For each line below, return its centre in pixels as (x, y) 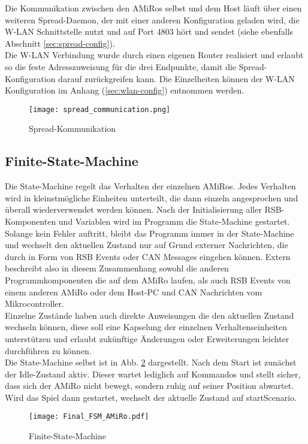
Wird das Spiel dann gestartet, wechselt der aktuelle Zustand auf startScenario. (151, 397)
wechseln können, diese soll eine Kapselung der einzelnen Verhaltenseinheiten (146, 327)
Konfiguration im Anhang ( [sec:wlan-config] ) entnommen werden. (125, 90)
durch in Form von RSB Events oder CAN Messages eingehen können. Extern (148, 256)
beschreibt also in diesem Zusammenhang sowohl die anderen (117, 268)
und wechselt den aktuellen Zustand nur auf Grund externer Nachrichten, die (147, 245)
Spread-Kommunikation (73, 129)
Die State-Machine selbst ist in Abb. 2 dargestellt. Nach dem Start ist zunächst (151, 362)
